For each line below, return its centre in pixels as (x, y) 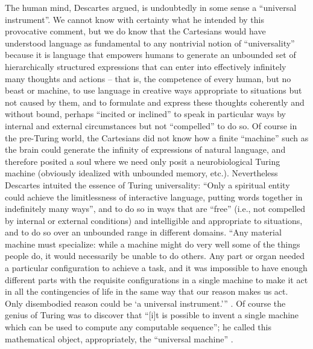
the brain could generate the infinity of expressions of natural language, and (145, 149)
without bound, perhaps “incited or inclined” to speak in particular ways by (145, 114)
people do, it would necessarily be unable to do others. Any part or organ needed (155, 256)
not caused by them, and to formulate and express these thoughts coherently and (155, 102)
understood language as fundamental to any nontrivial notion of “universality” (150, 43)
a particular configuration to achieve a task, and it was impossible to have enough (156, 268)
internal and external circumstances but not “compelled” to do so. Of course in (151, 125)
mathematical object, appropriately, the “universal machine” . (119, 338)
